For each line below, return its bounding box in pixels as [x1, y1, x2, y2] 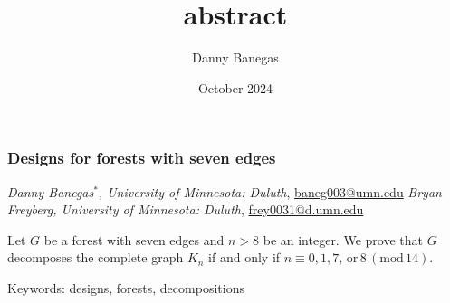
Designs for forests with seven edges [7, 147, 276, 169]
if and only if [208, 248, 281, 267]
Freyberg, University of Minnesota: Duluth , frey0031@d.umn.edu [7, 200, 364, 219]
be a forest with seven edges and [43, 230, 225, 249]
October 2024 [197, 78, 273, 97]
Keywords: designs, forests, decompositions [7, 278, 244, 297]
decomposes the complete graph [7, 248, 184, 267]
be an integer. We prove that [263, 230, 423, 249]
